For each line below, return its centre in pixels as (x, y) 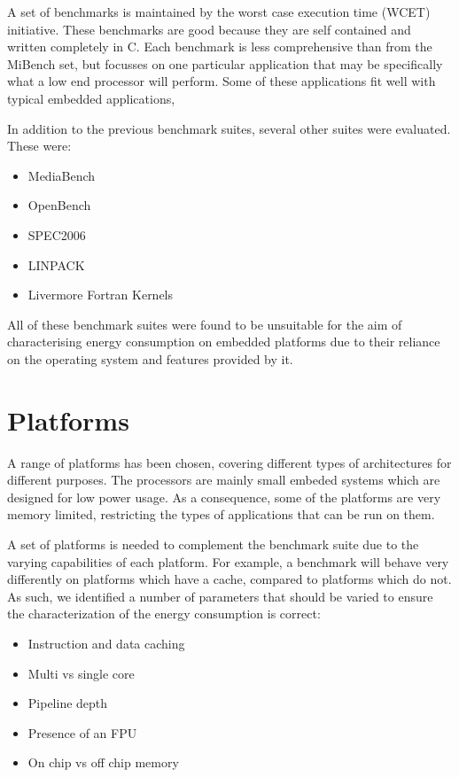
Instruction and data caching (106, 643)
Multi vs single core (81, 673)
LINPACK (56, 264)
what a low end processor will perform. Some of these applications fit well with (222, 81)
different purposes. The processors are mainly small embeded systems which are (224, 480)
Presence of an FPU (82, 732)
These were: (39, 146)
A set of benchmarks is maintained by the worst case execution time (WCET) (219, 12)
